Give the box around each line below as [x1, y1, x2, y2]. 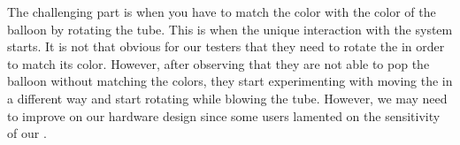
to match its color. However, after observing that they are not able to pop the [7, 54, 430, 72]
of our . [7, 124, 47, 142]
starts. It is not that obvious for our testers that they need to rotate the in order [7, 37, 445, 56]
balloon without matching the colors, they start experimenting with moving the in [7, 72, 453, 90]
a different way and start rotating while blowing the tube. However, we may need [7, 88, 448, 107]
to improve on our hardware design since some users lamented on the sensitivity [7, 106, 441, 125]
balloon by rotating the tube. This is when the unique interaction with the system [7, 19, 453, 38]
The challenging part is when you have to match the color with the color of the [7, 3, 436, 20]
